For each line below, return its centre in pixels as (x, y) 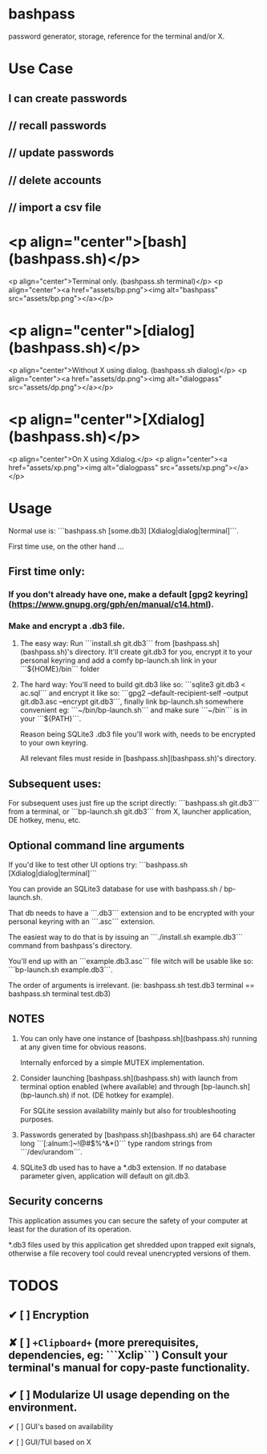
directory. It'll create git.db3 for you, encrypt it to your (164, 652)
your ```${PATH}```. (51, 719)
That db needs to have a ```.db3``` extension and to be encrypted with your (131, 913)
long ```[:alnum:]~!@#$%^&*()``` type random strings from (116, 1143)
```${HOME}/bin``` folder (60, 669)
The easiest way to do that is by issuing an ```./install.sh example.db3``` (125, 937)
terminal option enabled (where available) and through (109, 1086)
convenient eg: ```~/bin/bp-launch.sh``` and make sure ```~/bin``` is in (133, 710)
